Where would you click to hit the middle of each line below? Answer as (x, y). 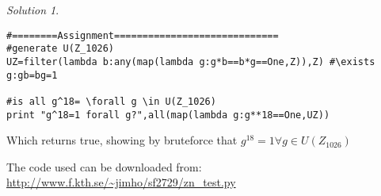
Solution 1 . (33, 10)
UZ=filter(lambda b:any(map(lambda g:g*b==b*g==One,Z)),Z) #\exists (191, 61)
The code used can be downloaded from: (104, 166)
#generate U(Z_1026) (61, 49)
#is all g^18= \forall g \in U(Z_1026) (111, 101)
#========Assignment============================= (143, 35)
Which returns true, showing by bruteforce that (122, 140)
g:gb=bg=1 (32, 75)
